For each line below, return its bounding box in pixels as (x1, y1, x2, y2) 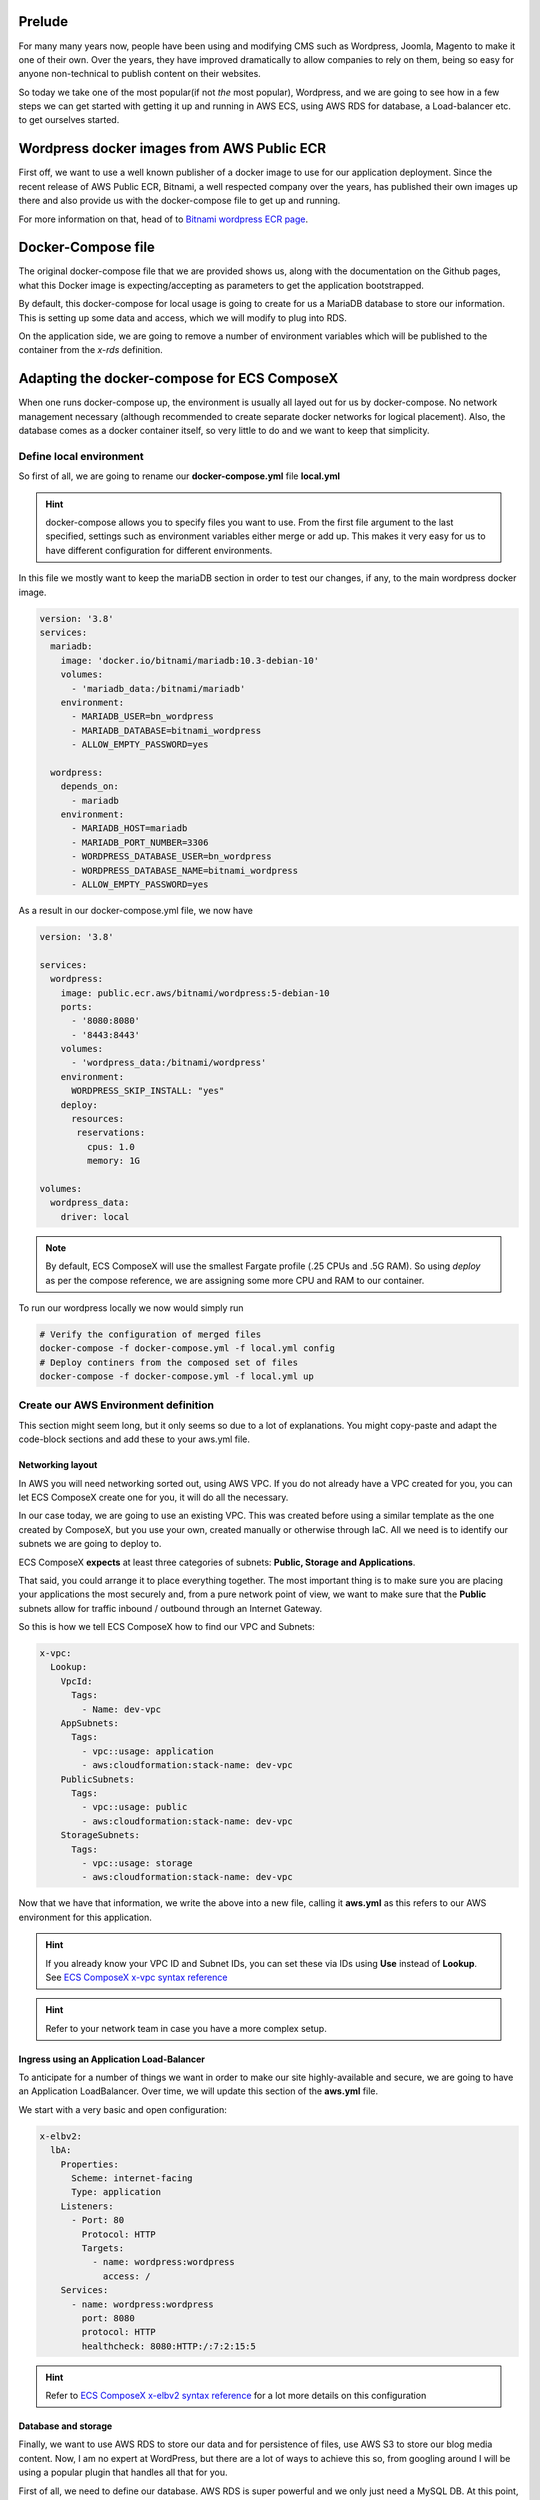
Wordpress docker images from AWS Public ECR (18, 140, 327, 157)
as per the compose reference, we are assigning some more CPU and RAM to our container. (45, 1274, 425, 1286)
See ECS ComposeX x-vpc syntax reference (45, 1971, 228, 1983)
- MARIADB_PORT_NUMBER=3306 (71, 836, 209, 848)
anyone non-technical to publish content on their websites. (18, 68, 262, 80)
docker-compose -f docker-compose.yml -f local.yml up (39, 1371, 314, 1382)
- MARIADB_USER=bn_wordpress (71, 711, 214, 722)
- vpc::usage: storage (81, 1857, 194, 1869)
